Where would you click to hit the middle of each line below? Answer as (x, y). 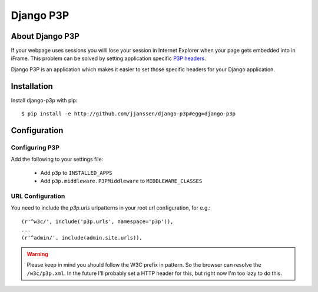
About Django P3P (45, 36)
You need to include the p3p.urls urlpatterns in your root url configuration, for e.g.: (111, 208)
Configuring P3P (35, 147)
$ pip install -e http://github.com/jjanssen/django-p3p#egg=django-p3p (128, 114)
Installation (32, 86)
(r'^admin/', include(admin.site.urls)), (82, 238)
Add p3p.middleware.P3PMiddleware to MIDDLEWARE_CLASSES (121, 181)
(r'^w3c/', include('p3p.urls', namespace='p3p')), (97, 221)
